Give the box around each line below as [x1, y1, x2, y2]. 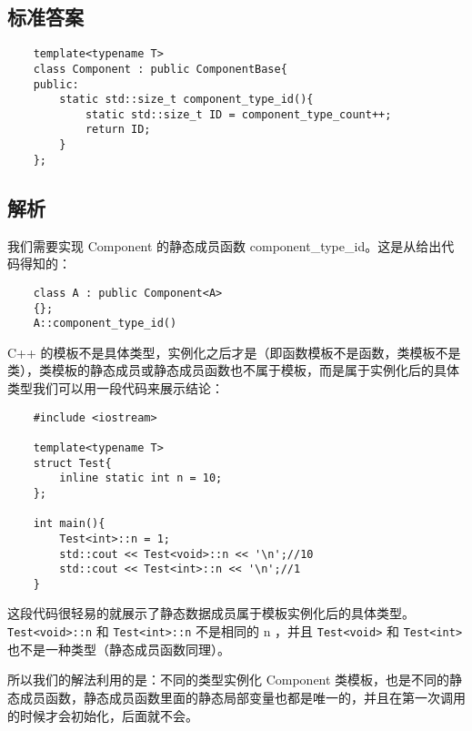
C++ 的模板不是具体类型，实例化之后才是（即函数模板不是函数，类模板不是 [7, 342, 461, 361]
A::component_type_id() [33, 317, 177, 330]
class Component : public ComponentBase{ [33, 62, 287, 76]
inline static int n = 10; [59, 472, 223, 485]
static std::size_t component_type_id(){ [59, 93, 314, 107]
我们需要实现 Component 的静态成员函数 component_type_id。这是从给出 [7, 236, 442, 255]
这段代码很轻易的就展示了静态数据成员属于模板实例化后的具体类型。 [7, 604, 415, 623]
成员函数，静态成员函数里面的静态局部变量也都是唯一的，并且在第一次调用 [19, 687, 466, 706]
